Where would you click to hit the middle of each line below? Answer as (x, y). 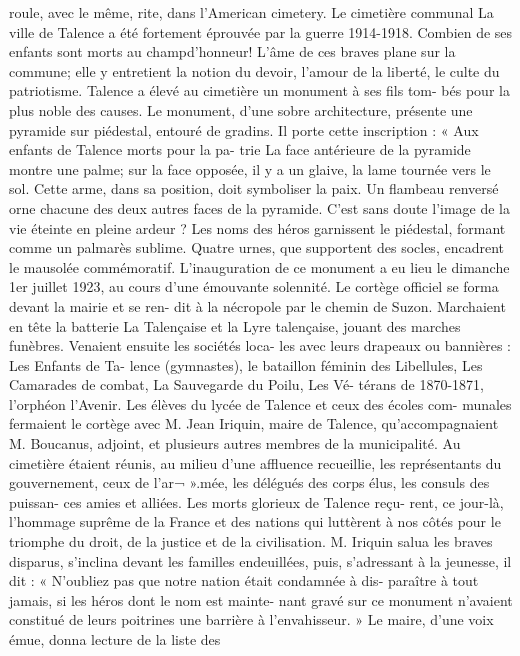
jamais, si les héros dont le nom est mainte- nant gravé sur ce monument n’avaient (261, 599)
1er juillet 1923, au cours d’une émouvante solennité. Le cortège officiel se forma (254, 286)
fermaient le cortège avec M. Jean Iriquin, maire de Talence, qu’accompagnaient (254, 423)
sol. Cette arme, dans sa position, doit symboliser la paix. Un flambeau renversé (254, 188)
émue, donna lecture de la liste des (115, 639)
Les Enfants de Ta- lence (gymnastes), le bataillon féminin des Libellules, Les (246, 364)
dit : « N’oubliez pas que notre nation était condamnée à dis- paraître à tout (244, 580)
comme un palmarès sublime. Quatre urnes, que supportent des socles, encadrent (256, 247)
